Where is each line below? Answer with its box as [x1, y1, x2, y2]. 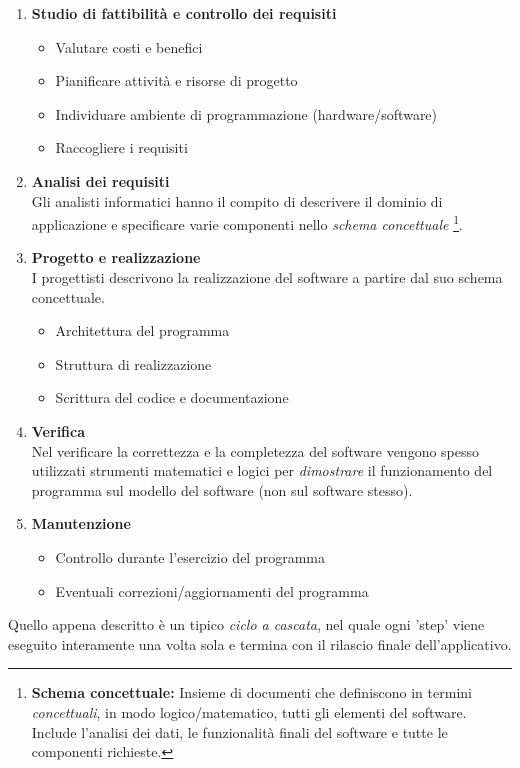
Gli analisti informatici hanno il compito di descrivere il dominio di [31, 190, 443, 211]
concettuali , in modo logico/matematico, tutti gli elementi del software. [31, 701, 467, 722]
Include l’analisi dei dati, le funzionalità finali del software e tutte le [31, 721, 448, 742]
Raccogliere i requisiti [55, 137, 188, 158]
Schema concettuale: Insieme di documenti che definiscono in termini [31, 682, 472, 703]
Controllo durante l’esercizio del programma [55, 546, 325, 567]
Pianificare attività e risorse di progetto [55, 70, 298, 91]
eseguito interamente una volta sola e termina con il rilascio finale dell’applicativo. [8, 633, 512, 654]
